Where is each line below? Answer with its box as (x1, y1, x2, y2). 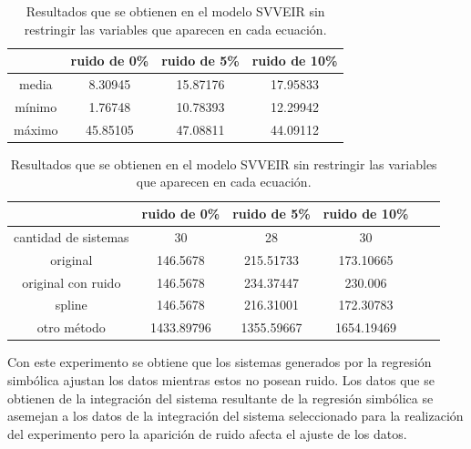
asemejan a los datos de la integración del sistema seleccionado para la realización (7, 406, 464, 425)
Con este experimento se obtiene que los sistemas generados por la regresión (7, 352, 432, 372)
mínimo (15, 97, 57, 116)
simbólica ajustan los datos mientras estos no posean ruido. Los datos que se (7, 370, 435, 389)
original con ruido (22, 272, 121, 291)
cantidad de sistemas (14, 227, 129, 246)
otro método (36, 318, 106, 337)
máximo (14, 119, 58, 138)
